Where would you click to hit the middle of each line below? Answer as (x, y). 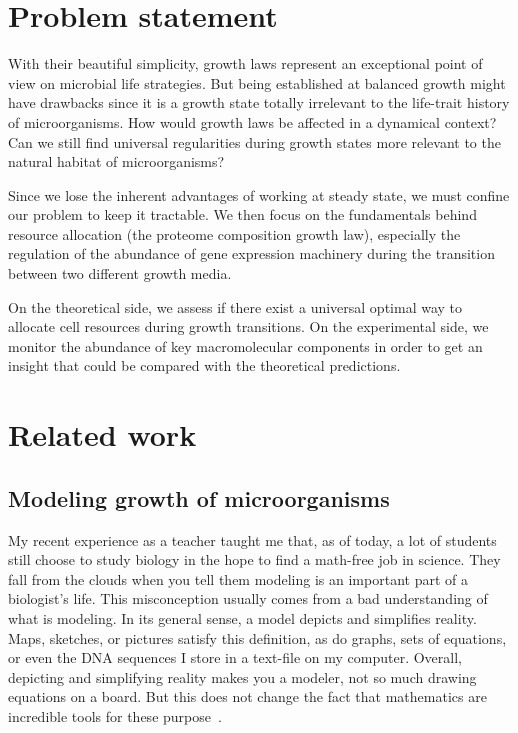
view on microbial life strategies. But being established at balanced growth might (257, 82)
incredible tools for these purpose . (115, 715)
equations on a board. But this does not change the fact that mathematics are (247, 696)
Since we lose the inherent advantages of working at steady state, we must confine (259, 194)
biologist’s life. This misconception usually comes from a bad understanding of (248, 598)
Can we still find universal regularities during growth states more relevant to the (254, 141)
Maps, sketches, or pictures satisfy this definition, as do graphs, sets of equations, (257, 637)
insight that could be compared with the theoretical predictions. (204, 365)
